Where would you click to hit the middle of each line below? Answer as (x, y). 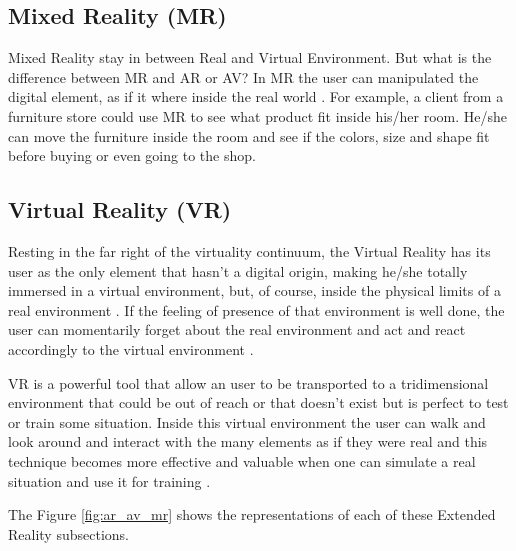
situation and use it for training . (109, 480)
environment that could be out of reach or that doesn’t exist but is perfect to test (258, 402)
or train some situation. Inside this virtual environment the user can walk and (247, 421)
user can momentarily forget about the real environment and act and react (237, 329)
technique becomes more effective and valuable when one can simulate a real (242, 460)
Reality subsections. (68, 533)
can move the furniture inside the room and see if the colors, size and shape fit (249, 135)
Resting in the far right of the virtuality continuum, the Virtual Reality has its (249, 250)
